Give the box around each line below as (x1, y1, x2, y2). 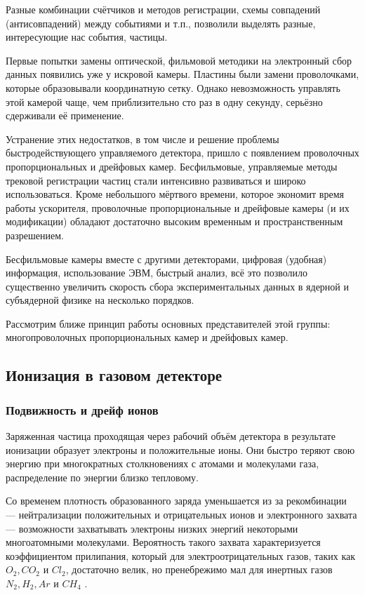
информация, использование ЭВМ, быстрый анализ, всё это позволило (6, 265, 307, 280)
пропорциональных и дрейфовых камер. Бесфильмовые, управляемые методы (6, 159, 338, 173)
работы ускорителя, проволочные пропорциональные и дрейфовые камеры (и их (6, 200, 350, 215)
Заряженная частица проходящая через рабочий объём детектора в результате (6, 429, 336, 443)
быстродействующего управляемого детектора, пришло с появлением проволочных (6, 145, 359, 160)
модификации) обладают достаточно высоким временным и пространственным (6, 214, 343, 229)
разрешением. (6, 227, 64, 242)
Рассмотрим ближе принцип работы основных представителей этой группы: (6, 316, 331, 330)
